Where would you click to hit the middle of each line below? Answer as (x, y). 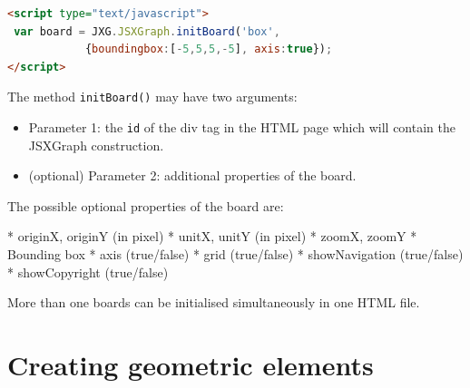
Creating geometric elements (191, 365)
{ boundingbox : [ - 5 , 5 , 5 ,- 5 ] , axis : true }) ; (209, 49)
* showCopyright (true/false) (88, 272)
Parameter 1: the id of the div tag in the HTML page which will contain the (242, 127)
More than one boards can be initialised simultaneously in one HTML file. (214, 302)
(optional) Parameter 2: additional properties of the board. (192, 175)
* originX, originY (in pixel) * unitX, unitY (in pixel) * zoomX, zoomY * (212, 236)
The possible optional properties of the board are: (146, 205)
